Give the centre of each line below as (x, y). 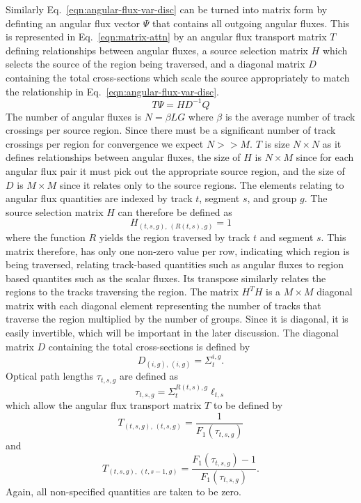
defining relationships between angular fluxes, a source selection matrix (157, 50)
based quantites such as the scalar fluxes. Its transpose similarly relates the (166, 278)
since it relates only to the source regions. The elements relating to (202, 184)
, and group (272, 198)
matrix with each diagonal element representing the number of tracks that (163, 305)
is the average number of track (290, 116)
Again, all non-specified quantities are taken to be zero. (123, 491)
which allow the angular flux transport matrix (104, 404)
